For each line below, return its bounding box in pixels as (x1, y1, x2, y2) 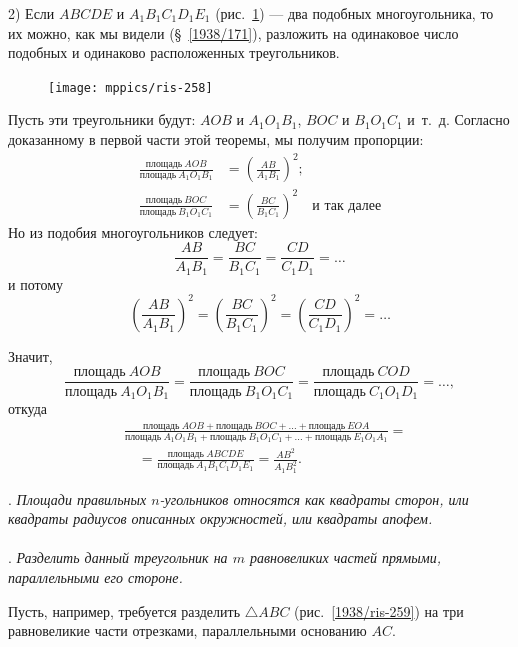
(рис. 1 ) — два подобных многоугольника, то (215, 3, 494, 23)
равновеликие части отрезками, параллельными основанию (8, 620, 367, 641)
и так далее (312, 198, 382, 213)
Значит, (8, 345, 53, 366)
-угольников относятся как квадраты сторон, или (159, 488, 469, 509)
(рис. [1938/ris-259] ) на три (294, 600, 464, 621)
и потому (8, 273, 63, 294)
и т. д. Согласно (407, 109, 510, 130)
